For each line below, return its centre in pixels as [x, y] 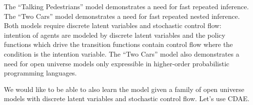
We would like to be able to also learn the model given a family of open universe [124, 89]
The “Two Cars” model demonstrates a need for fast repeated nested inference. [122, 16]
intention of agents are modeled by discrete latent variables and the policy [115, 35]
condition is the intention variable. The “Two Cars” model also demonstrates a [122, 53]
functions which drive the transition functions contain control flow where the [118, 44]
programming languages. [40, 73]
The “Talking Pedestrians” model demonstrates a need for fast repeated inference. [126, 6]
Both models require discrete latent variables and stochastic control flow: [113, 25]
